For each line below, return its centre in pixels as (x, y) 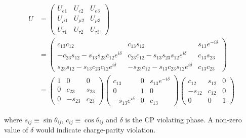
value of (16, 130)
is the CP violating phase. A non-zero (183, 119)
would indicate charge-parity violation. (96, 130)
